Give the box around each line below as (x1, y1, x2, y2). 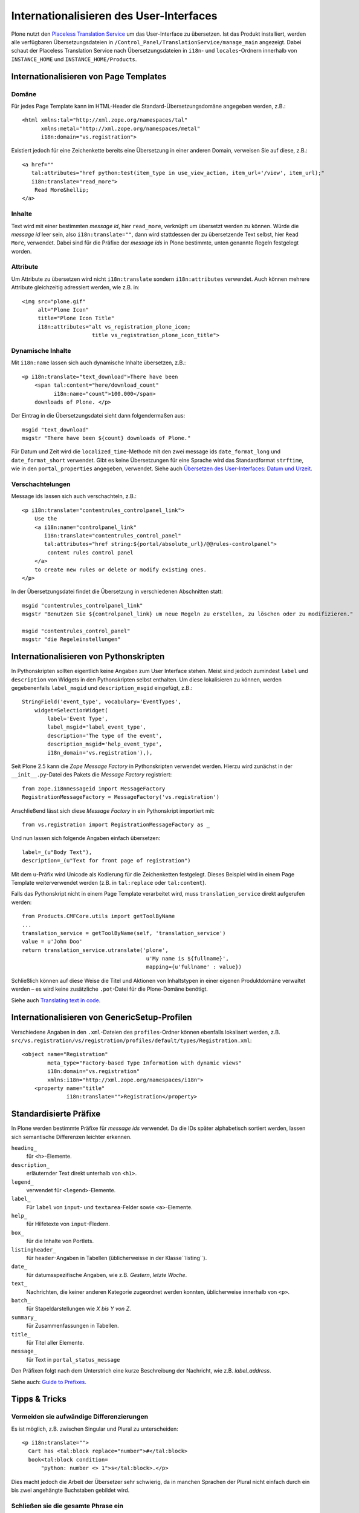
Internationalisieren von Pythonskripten (11, 651, 165, 662)
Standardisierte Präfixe (11, 1109, 101, 1119)
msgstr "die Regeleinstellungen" (22, 636, 121, 643)
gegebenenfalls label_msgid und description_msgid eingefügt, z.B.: (11, 684, 193, 691)
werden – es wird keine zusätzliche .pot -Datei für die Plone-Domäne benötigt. (11, 985, 209, 993)
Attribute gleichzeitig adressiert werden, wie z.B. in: (11, 284, 140, 291)
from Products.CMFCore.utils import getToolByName (22, 913, 175, 920)
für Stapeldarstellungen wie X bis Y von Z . (26, 1305, 131, 1313)
